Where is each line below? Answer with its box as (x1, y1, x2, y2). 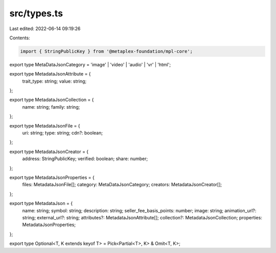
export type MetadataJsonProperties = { (9, 174, 95, 181)
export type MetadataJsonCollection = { (9, 97, 94, 103)
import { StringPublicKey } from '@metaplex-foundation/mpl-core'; (20, 48, 193, 54)
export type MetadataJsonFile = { (9, 122, 80, 129)
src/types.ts (9, 8, 63, 19)
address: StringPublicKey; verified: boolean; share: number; (22, 156, 148, 162)
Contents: (9, 35, 30, 41)
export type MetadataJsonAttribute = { (9, 71, 91, 77)
